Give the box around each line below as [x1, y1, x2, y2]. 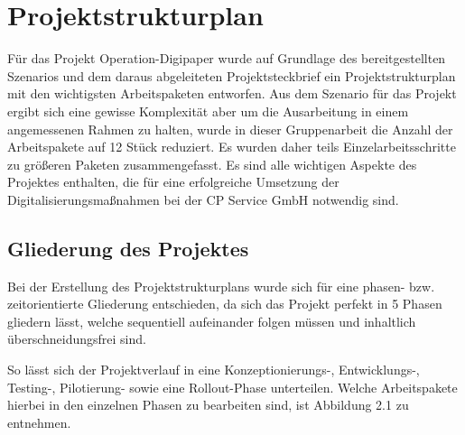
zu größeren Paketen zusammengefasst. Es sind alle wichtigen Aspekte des [7, 154, 417, 173]
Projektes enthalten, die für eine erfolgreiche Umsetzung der [7, 172, 339, 191]
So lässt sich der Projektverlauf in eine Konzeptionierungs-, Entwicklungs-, [7, 360, 420, 379]
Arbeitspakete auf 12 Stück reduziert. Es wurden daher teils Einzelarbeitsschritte [7, 137, 456, 156]
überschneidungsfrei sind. [7, 329, 146, 348]
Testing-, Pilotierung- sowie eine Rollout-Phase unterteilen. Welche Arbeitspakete [7, 377, 458, 396]
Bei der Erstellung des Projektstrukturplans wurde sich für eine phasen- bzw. [7, 276, 435, 295]
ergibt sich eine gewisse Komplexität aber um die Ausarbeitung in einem [7, 101, 409, 120]
